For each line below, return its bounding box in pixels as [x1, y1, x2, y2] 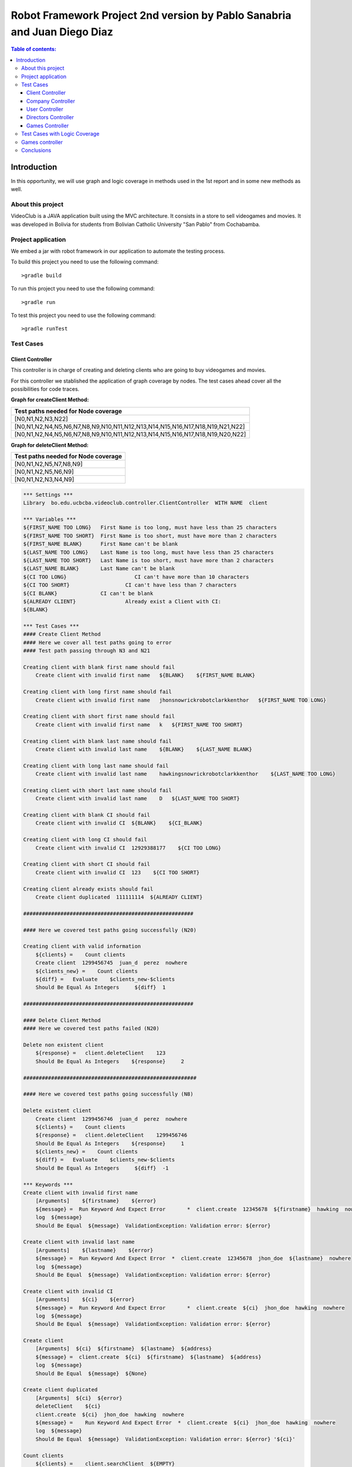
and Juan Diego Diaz [11, 25, 114, 38]
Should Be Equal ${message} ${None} [35, 1370, 147, 1377]
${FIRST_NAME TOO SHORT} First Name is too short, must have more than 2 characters [23, 532, 277, 539]
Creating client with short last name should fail [23, 787, 172, 793]
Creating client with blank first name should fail [23, 664, 175, 671]
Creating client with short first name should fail [23, 713, 175, 720]
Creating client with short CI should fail [23, 861, 151, 868]
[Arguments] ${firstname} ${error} [35, 1198, 157, 1204]
